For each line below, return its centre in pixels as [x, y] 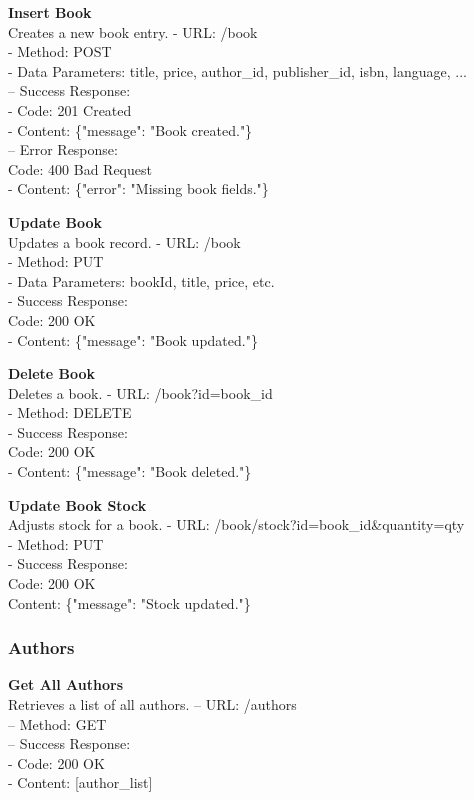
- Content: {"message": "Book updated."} [133, 339]
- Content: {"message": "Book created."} [130, 129]
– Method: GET [57, 723]
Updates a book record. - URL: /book [124, 241]
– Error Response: [63, 149]
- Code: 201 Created [70, 109]
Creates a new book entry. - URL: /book [133, 31]
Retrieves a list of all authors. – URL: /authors [152, 704]
